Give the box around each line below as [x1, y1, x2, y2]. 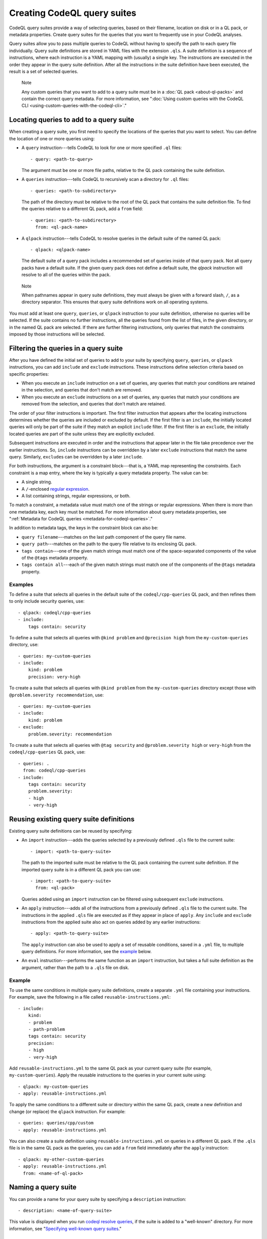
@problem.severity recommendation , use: [9, 692, 104, 698]
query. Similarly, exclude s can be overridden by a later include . [9, 453, 143, 459]
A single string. [21, 479, 52, 485]
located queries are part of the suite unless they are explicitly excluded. [9, 431, 155, 437]
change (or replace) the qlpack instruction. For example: [9, 1108, 126, 1115]
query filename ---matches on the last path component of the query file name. [21, 534, 186, 540]
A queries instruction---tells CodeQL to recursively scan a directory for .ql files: [21, 176, 189, 182]
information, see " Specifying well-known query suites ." [9, 1226, 122, 1232]
